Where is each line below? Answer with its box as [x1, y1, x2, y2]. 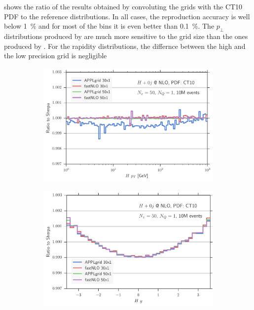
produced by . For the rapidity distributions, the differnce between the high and [4, 40, 246, 51]
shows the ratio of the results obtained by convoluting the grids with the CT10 [4, 1, 243, 11]
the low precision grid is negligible [4, 50, 107, 61]
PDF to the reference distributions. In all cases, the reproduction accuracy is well [4, 11, 250, 21]
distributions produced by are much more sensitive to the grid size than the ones [4, 31, 248, 41]
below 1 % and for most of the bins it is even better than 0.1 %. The [4, 21, 215, 31]
